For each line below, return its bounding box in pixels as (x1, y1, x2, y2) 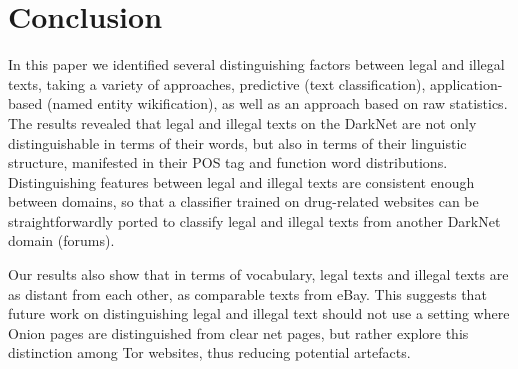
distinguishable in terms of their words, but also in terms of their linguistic (8, 132, 467, 153)
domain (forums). (8, 230, 115, 251)
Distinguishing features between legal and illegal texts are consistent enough (8, 171, 475, 192)
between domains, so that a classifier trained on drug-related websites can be (8, 191, 479, 212)
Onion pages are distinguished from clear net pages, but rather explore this (8, 322, 469, 343)
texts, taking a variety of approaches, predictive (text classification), (8, 73, 426, 94)
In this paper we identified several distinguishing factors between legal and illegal (8, 54, 505, 75)
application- (429, 73, 503, 94)
